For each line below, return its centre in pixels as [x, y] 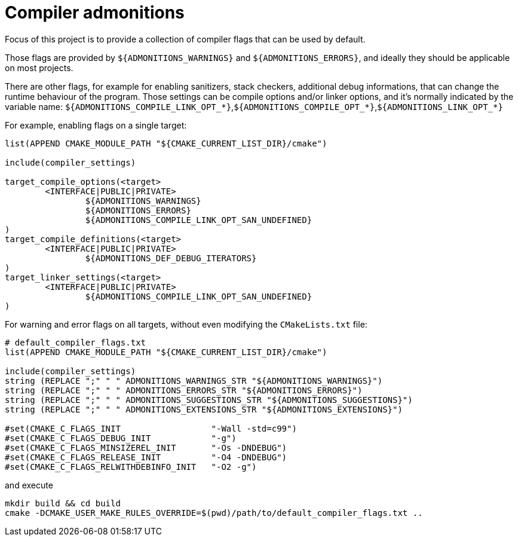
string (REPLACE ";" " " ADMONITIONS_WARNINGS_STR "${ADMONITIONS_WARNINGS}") [194, 380]
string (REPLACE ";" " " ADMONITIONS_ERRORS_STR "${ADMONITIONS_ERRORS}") [184, 390]
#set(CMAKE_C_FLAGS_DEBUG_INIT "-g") [121, 438]
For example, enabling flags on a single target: [96, 125]
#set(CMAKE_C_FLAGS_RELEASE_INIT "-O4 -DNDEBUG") [146, 457]
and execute [29, 485]
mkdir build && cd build [63, 503]
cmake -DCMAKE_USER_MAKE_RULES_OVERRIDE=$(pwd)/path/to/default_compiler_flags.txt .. [214, 513]
